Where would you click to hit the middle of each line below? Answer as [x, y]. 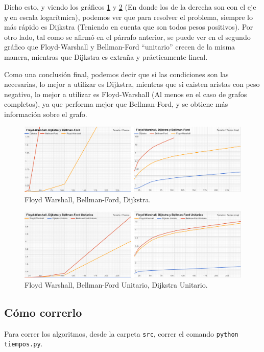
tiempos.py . [23, 344]
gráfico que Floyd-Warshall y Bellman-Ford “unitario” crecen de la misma [120, 47]
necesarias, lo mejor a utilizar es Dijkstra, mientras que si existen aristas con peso [132, 84]
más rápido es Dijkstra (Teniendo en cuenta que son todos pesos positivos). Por [129, 27]
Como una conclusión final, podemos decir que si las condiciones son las [116, 74]
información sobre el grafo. [46, 114]
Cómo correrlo [43, 312]
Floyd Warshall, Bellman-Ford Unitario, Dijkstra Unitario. [116, 284]
